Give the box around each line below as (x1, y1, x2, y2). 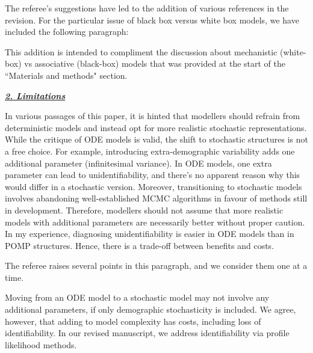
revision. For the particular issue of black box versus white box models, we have (5, 13, 299, 26)
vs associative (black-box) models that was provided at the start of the (24, 57, 286, 70)
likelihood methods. (5, 338, 77, 351)
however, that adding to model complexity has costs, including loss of (5, 315, 261, 327)
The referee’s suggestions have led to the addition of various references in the (5, 2, 289, 14)
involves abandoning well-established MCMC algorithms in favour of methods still (5, 192, 308, 204)
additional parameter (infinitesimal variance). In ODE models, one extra (5, 156, 272, 169)
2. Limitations (5, 89, 66, 102)
